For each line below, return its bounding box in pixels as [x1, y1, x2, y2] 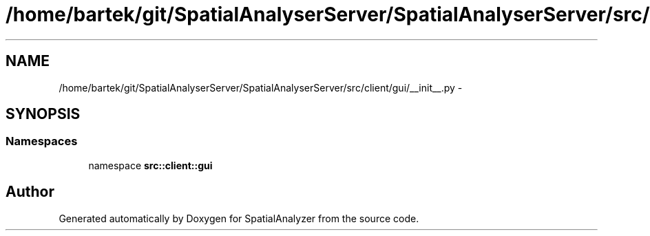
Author [6, 183, 54, 201]
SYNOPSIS [6, 105, 81, 123]
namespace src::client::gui [88, 159, 213, 171]
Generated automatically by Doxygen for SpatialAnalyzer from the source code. [59, 212, 419, 224]
